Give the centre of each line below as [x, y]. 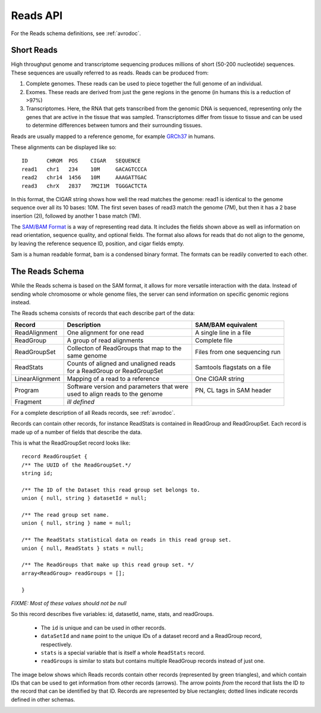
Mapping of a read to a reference [113, 379]
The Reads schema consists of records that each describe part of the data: [103, 313]
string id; [37, 473]
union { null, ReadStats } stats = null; [83, 548]
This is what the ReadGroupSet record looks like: [71, 443]
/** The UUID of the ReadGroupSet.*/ [77, 465]
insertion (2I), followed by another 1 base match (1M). [76, 216]
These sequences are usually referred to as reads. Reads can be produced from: [110, 73]
